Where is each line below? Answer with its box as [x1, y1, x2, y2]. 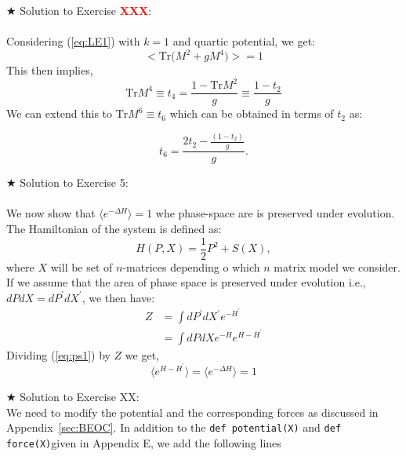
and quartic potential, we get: [172, 33, 316, 49]
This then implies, [6, 62, 93, 78]
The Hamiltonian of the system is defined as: [6, 220, 222, 236]
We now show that [6, 205, 96, 221]
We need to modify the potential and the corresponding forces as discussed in [6, 403, 379, 420]
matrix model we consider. [274, 258, 401, 275]
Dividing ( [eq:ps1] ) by [6, 346, 111, 363]
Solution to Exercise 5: [20, 174, 129, 191]
